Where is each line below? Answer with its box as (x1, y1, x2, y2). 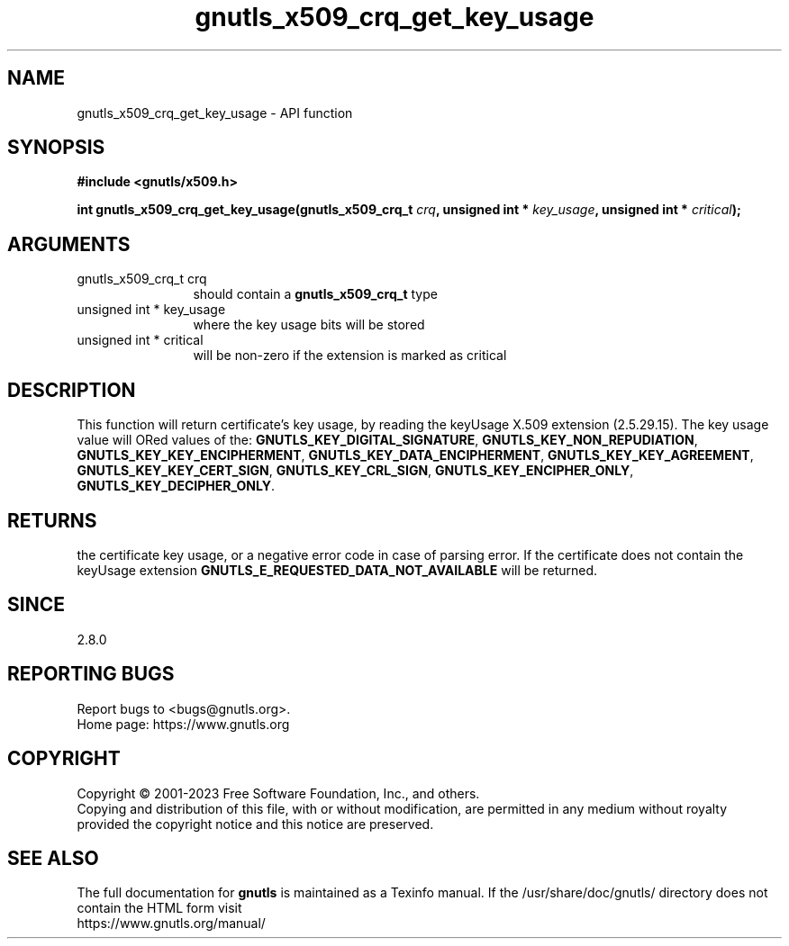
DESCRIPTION (7, 378, 136, 401)
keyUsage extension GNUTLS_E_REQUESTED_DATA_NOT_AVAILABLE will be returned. (77, 562, 598, 578)
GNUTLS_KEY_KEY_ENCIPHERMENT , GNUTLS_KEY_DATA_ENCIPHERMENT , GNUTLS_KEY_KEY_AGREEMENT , (77, 447, 754, 464)
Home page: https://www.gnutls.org (77, 716, 290, 732)
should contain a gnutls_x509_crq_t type (193, 286, 438, 302)
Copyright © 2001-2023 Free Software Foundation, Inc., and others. (77, 785, 480, 801)
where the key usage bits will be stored (193, 317, 425, 333)
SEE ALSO (7, 846, 99, 869)
